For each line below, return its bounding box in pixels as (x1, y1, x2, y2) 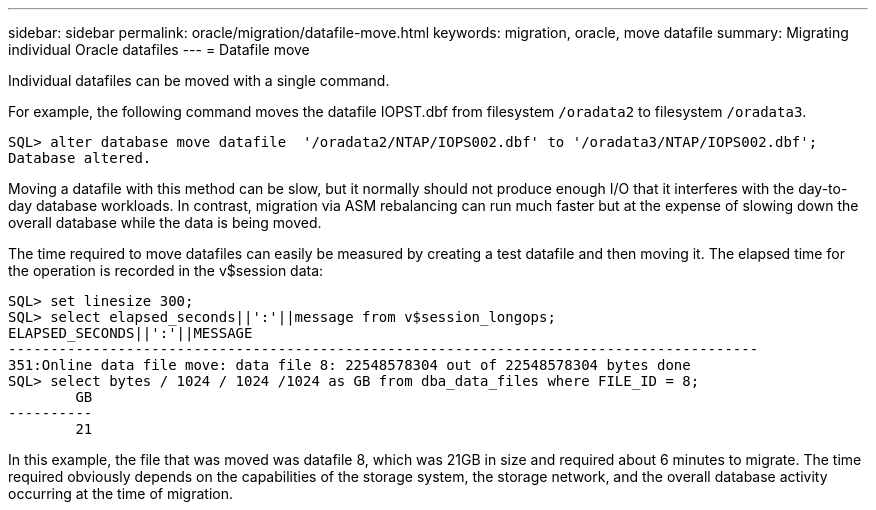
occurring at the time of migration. (8, 485, 233, 502)
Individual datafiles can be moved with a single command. (8, 72, 390, 89)
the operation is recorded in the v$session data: (8, 262, 324, 279)
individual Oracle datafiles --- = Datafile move (8, 41, 310, 58)
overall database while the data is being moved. (8, 214, 322, 231)
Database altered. (8, 150, 152, 166)
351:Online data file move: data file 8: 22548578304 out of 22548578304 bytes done (8, 357, 691, 373)
